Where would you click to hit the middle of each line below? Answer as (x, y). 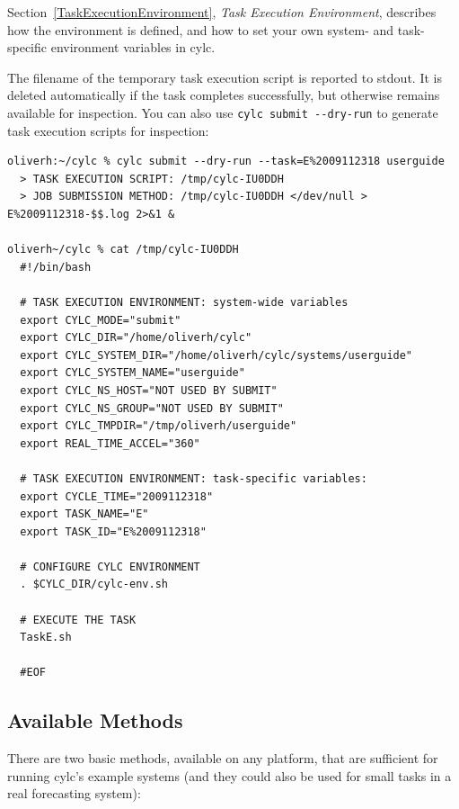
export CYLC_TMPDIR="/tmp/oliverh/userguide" (159, 426)
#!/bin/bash (56, 267)
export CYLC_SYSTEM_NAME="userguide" (132, 373)
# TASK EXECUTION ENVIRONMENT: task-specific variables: (194, 478)
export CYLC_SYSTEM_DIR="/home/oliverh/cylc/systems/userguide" (216, 355)
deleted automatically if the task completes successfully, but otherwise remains (224, 95)
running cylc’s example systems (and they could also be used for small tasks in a (229, 775)
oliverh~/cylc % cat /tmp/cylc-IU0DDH (123, 250)
